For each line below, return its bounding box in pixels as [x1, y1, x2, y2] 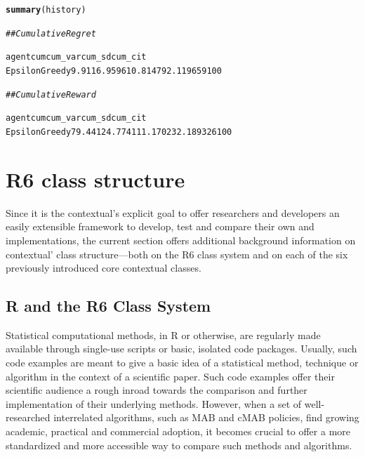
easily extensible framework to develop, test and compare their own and [6, 219, 314, 234]
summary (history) [6, 5, 86, 15]
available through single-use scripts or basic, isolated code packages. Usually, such [6, 341, 357, 356]
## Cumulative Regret [6, 28, 96, 39]
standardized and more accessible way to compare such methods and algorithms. [6, 437, 352, 452]
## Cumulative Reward [6, 89, 96, 100]
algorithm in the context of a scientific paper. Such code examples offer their [6, 369, 335, 383]
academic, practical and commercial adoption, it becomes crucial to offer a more [6, 424, 350, 439]
